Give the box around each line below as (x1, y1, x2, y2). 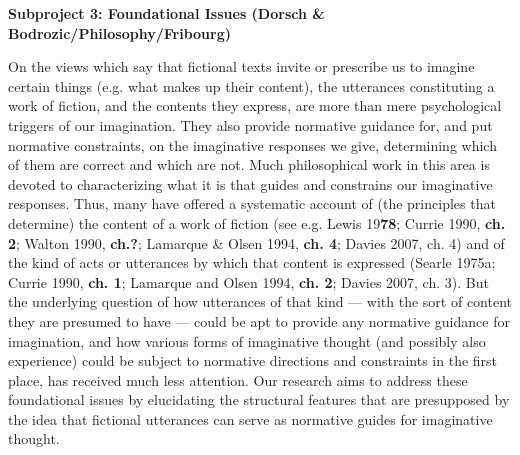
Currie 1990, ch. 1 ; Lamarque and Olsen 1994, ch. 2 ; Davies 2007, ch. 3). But (8, 271, 489, 292)
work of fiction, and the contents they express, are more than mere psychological (8, 95, 502, 116)
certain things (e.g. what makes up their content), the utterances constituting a (8, 75, 495, 96)
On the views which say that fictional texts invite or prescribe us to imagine (8, 56, 475, 77)
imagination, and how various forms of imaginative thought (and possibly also (8, 330, 486, 351)
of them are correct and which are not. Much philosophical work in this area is (8, 154, 490, 175)
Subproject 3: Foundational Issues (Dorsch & (8, 3, 325, 23)
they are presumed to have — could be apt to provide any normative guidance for (8, 310, 510, 331)
